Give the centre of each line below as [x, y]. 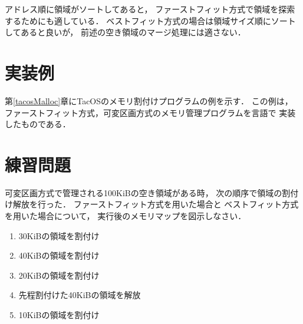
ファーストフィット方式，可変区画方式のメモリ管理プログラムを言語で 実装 [150, 112]
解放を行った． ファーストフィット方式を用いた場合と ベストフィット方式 [156, 204]
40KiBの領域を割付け [59, 255]
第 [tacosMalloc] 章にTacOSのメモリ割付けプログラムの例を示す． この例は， [149, 100]
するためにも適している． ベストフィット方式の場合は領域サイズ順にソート [150, 20]
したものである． [38, 124]
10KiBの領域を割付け [59, 314]
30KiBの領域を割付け [59, 235]
